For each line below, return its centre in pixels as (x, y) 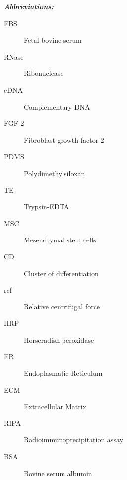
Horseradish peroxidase (59, 339)
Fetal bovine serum (53, 40)
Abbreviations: (29, 6)
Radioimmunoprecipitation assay (73, 440)
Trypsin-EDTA (47, 207)
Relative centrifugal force (62, 306)
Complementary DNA (57, 106)
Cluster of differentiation (61, 273)
